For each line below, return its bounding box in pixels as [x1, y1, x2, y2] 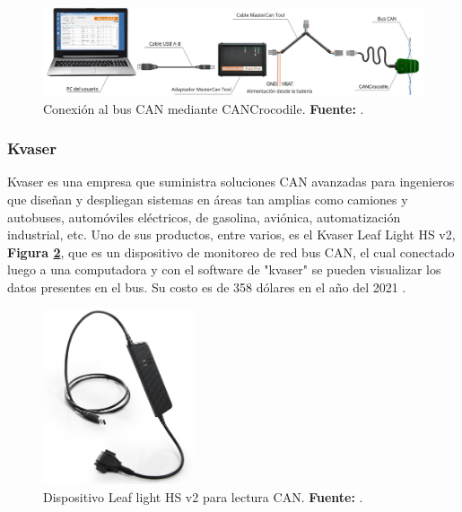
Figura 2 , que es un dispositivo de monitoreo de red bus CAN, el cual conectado [7, 242, 455, 261]
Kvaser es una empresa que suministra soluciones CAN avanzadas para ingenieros [7, 172, 455, 191]
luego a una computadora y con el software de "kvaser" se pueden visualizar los [7, 260, 441, 279]
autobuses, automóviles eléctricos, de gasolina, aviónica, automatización [7, 207, 401, 226]
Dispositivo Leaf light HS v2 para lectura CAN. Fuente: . [43, 487, 363, 506]
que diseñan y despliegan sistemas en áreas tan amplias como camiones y [7, 189, 408, 208]
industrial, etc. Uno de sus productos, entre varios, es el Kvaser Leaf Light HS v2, [7, 225, 456, 244]
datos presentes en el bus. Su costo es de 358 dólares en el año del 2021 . [7, 277, 406, 296]
